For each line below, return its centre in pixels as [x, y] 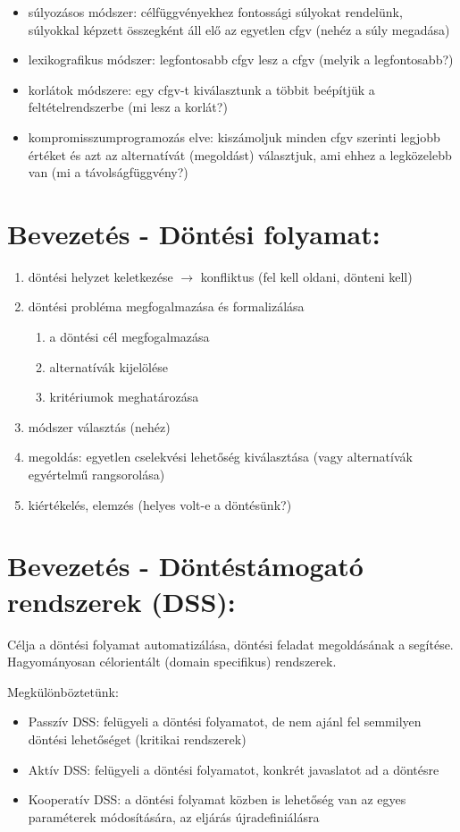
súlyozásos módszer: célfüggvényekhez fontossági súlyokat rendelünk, [215, 12]
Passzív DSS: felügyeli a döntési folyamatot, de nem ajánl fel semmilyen [225, 722]
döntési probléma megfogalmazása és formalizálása [166, 306]
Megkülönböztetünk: [63, 691]
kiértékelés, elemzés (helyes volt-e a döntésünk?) [160, 504]
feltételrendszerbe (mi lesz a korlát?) [128, 107]
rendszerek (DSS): [121, 601]
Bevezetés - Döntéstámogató [185, 566]
